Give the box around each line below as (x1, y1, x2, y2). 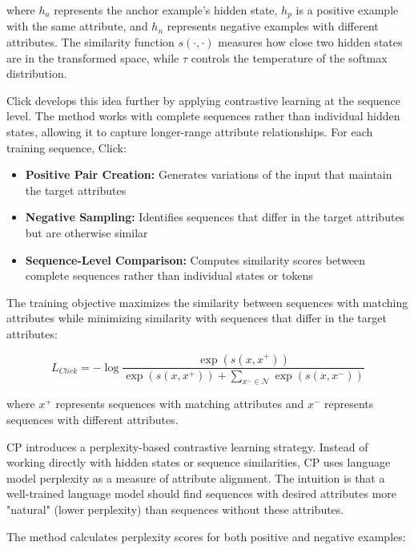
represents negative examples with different (167, 18, 379, 34)
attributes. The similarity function (6, 34, 175, 51)
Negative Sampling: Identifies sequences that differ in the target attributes (25, 208, 405, 225)
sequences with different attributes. (6, 410, 179, 427)
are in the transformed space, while (6, 49, 179, 66)
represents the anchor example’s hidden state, (54, 2, 278, 18)
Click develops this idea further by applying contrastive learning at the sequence (6, 91, 401, 108)
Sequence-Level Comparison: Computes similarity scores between (25, 251, 366, 268)
